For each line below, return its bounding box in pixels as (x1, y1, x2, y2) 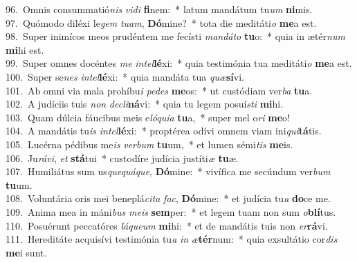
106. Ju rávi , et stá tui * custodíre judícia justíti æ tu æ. (6, 150, 239, 165)
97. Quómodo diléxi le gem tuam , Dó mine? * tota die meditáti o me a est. (6, 15, 317, 30)
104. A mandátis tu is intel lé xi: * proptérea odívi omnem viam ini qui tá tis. (6, 123, 322, 138)
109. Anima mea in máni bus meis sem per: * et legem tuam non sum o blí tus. (6, 204, 336, 219)
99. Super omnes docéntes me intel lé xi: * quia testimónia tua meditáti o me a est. (6, 56, 352, 70)
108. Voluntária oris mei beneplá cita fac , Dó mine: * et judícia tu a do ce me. (6, 191, 331, 205)
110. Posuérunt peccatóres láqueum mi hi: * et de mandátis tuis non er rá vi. (6, 218, 328, 232)
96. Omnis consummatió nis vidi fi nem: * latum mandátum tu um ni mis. (6, 2, 313, 16)
